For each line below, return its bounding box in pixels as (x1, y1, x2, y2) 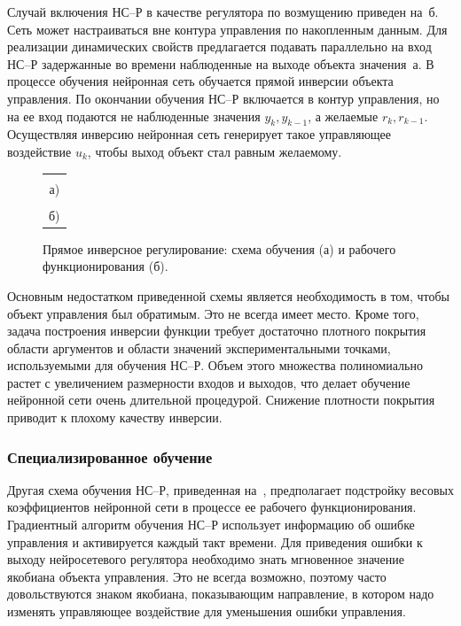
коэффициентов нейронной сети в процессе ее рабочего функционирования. (7, 498, 417, 516)
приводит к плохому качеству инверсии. (7, 408, 223, 427)
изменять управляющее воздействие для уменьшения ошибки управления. (7, 602, 406, 621)
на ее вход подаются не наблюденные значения (7, 106, 261, 125)
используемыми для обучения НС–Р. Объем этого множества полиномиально (7, 356, 423, 375)
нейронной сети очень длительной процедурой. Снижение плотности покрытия (7, 390, 435, 409)
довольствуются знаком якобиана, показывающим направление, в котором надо (7, 584, 434, 603)
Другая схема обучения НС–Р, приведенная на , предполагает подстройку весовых (7, 480, 455, 498)
